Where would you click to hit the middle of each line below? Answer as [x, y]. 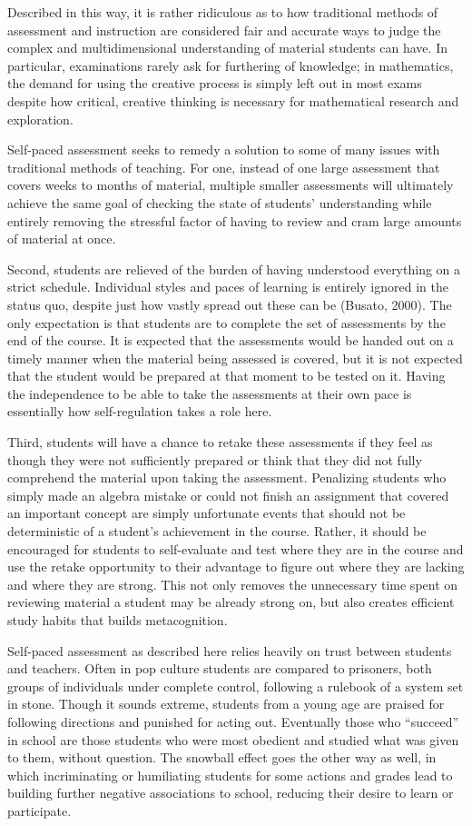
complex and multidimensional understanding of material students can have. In [227, 48]
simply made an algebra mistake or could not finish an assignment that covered [228, 495]
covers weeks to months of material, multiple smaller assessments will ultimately [231, 185]
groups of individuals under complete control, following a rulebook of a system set [236, 686]
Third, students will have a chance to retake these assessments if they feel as [220, 442]
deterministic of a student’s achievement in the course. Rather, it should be [217, 531]
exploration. [40, 119]
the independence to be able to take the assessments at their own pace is [210, 393]
